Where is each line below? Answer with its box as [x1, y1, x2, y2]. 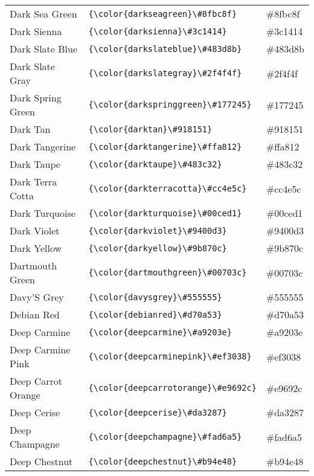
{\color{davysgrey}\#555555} [88, 292, 222, 302]
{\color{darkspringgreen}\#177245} [88, 100, 252, 109]
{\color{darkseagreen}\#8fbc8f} [88, 8, 237, 19]
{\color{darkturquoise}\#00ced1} [88, 208, 242, 218]
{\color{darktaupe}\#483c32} [88, 159, 222, 169]
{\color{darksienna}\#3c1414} [88, 26, 227, 36]
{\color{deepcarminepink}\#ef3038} [88, 352, 252, 361]
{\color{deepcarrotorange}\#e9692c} [88, 383, 257, 393]
